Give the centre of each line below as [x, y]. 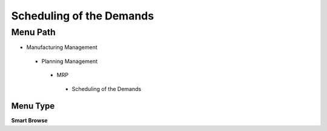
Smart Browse [29, 121]
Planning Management [70, 61]
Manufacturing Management [62, 47]
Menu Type [33, 106]
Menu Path [33, 32]
